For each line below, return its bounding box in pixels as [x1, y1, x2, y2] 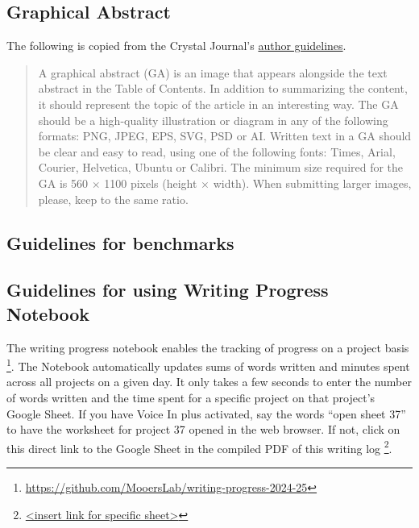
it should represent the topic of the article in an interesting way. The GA [38, 95, 399, 112]
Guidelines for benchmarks [6, 230, 234, 255]
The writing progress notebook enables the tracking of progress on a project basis [6, 339, 409, 355]
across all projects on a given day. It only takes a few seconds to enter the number [6, 373, 413, 390]
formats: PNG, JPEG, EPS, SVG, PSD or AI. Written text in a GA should [38, 127, 412, 144]
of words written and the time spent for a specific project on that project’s [6, 389, 375, 405]
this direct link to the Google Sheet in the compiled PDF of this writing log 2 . [6, 437, 392, 456]
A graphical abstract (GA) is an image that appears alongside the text [38, 64, 388, 81]
